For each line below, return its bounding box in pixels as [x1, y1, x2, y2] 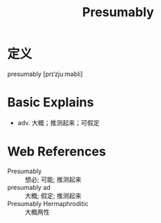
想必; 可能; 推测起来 [25, 175, 82, 184]
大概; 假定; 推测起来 [25, 191, 82, 200]
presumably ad [7, 183, 51, 191]
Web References [7, 144, 107, 160]
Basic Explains [7, 94, 94, 110]
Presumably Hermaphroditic [7, 199, 89, 208]
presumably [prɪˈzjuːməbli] [7, 70, 83, 78]
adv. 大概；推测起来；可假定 [17, 118, 100, 127]
